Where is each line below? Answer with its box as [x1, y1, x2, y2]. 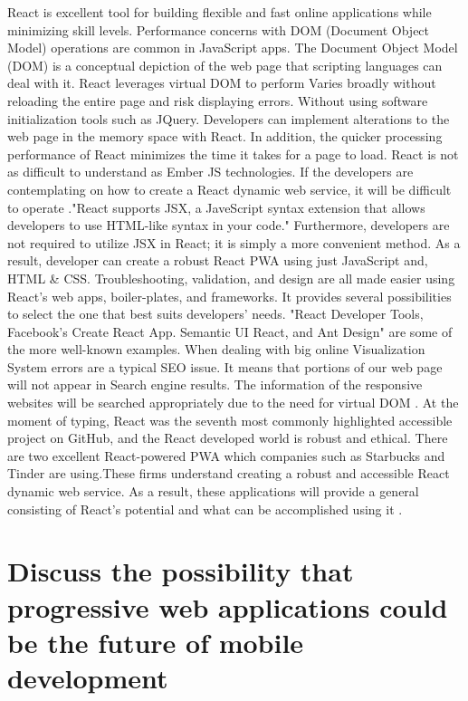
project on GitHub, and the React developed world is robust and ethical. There [7, 428, 448, 447]
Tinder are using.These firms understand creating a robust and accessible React [7, 464, 450, 483]
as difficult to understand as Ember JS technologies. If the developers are [7, 162, 414, 181]
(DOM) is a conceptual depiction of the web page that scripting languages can [7, 55, 443, 74]
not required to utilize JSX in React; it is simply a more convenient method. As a [7, 233, 461, 252]
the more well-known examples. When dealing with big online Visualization [7, 340, 425, 359]
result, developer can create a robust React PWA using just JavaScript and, [7, 251, 428, 270]
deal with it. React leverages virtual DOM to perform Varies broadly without [7, 73, 436, 92]
